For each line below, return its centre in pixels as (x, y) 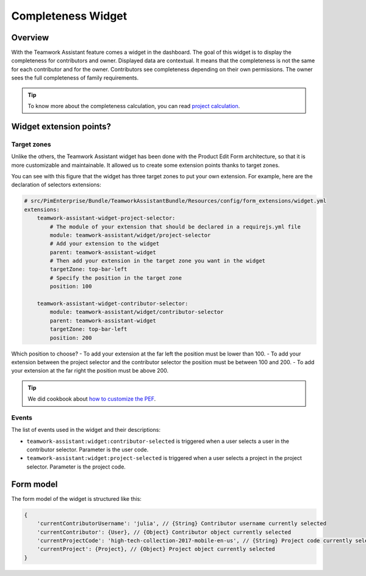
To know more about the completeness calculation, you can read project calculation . (134, 106)
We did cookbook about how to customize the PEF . (92, 399)
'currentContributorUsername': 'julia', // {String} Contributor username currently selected (181, 523)
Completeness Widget (69, 16)
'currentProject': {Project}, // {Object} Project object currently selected (156, 549)
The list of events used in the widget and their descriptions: (86, 430)
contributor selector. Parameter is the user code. (88, 450)
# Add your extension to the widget (105, 244)
